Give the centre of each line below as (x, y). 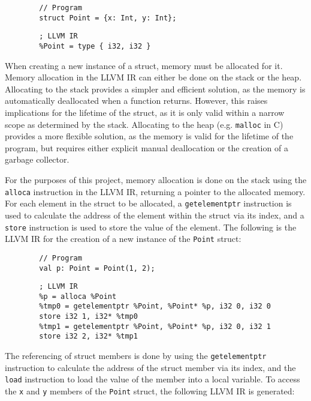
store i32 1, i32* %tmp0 (88, 317)
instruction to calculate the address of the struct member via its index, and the (150, 367)
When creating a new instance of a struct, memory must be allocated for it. (144, 65)
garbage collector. (37, 159)
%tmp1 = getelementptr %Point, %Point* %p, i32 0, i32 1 (155, 326)
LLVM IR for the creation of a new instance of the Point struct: (123, 239)
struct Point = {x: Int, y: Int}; (108, 18)
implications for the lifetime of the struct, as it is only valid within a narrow (145, 112)
